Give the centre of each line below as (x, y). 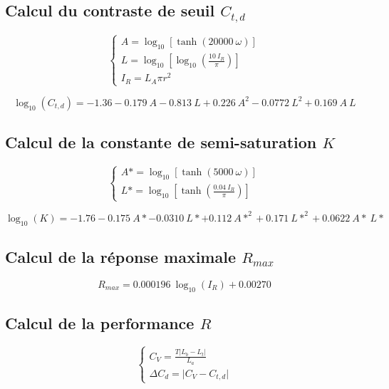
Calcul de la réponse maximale (120, 257)
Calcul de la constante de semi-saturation (161, 142)
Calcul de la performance (100, 323)
